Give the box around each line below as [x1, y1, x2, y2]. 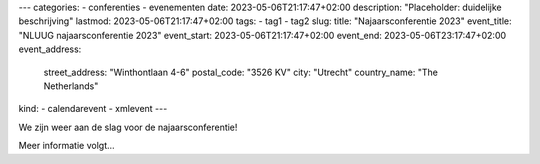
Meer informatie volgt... [18, 140, 115, 152]
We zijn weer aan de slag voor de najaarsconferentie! [18, 121, 238, 133]
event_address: [18, 43, 82, 55]
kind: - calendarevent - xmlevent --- [18, 103, 168, 115]
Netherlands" [43, 80, 99, 92]
